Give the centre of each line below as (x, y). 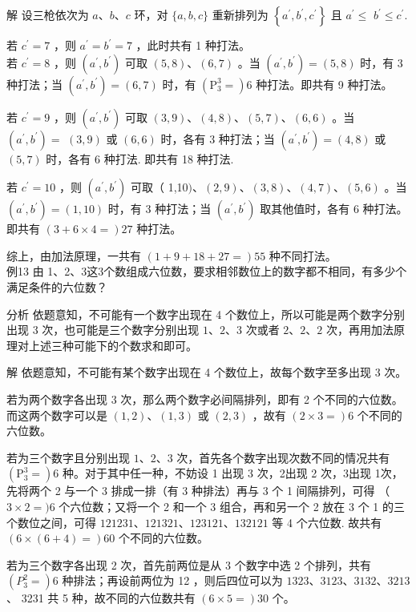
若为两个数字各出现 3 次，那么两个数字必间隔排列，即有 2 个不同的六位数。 (205, 399)
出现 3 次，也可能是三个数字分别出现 (103, 330)
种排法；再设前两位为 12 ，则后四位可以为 (172, 580)
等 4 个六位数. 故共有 (327, 522)
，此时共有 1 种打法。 (193, 45)
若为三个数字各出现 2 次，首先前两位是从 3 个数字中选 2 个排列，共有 (189, 564)
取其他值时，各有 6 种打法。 (334, 209)
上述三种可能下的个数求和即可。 (113, 345)
